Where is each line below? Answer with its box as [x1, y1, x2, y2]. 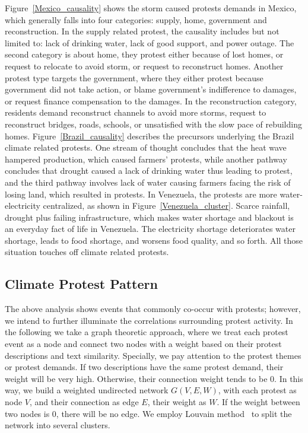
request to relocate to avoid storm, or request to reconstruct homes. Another [5, 59, 284, 72]
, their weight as [147, 396, 207, 408]
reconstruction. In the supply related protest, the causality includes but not [5, 25, 280, 37]
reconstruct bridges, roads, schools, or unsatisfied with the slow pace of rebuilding [5, 117, 302, 130]
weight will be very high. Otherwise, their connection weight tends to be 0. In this [5, 372, 303, 384]
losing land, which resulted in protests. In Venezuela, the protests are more [5, 187, 277, 200]
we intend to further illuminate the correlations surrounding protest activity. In [5, 314, 293, 326]
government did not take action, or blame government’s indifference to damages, [5, 83, 297, 95]
